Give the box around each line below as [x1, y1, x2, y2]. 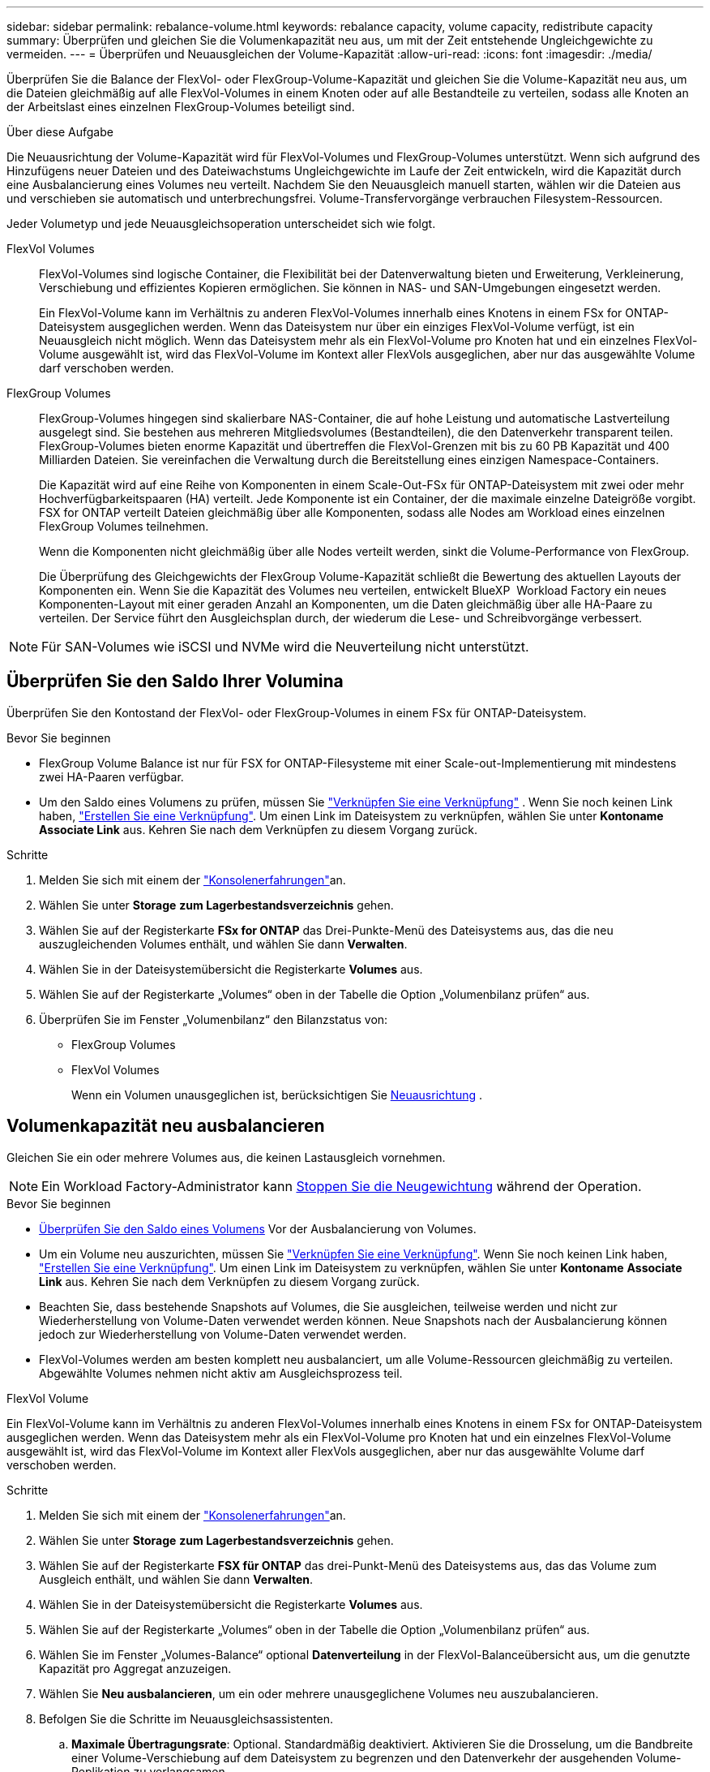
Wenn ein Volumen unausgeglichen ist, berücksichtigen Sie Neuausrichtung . [71, 1087, 483, 1102]
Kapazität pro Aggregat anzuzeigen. [39, 1661, 232, 1675]
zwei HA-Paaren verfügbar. [39, 769, 184, 784]
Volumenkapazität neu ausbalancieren [6, 1116, 325, 1137]
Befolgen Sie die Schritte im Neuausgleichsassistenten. [39, 1711, 334, 1726]
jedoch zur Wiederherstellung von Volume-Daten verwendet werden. [39, 1327, 407, 1341]
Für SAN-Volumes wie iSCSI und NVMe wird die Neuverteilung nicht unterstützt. [41, 639, 529, 655]
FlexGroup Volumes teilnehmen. [39, 519, 209, 533]
